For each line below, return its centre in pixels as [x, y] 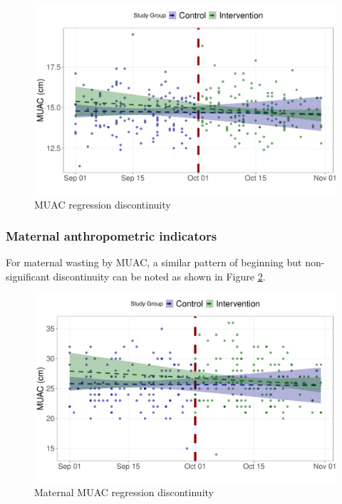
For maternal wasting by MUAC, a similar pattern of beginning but [154, 262]
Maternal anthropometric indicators [112, 236]
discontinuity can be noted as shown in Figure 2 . [159, 276]
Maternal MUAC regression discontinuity [124, 492]
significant [28, 276]
